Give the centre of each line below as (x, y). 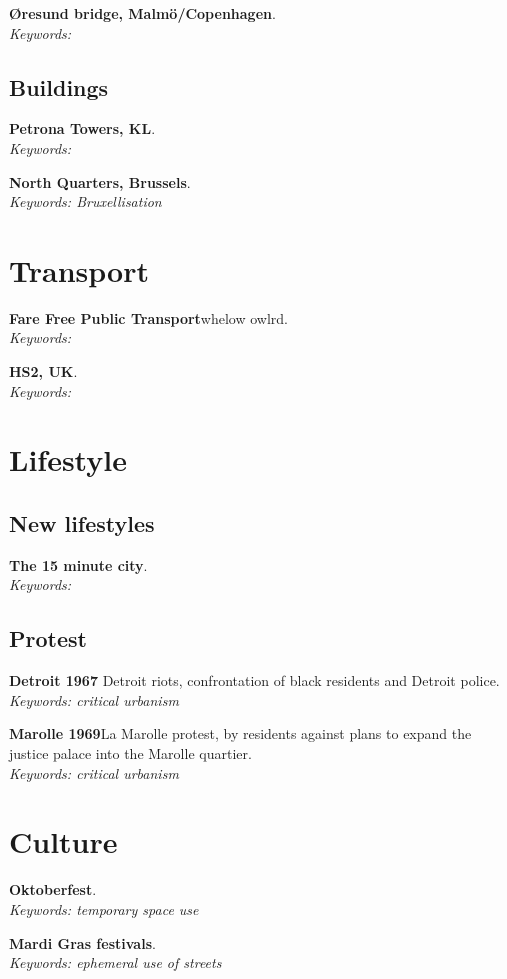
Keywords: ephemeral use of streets (115, 962)
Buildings (59, 86)
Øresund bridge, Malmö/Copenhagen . (142, 13)
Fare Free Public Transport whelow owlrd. (148, 317)
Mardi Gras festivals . (82, 942)
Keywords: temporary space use (104, 908)
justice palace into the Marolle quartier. (130, 753)
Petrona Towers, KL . (82, 128)
